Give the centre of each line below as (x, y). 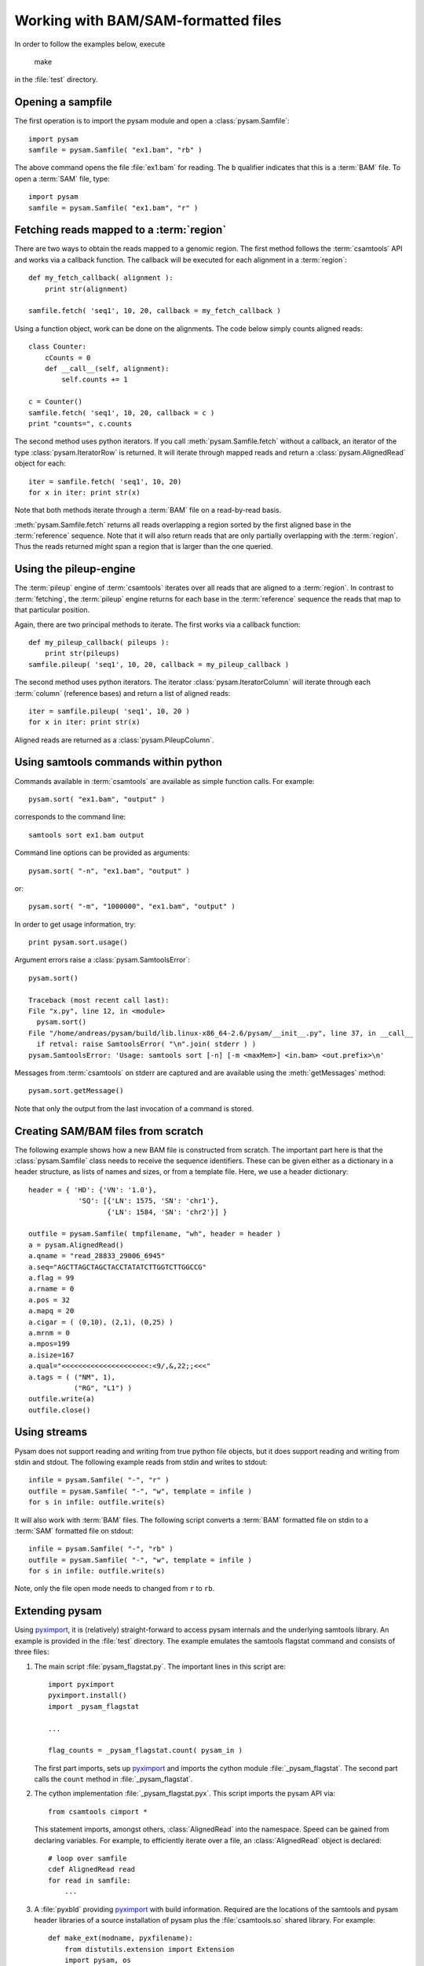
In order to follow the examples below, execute (90, 44)
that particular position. (52, 610)
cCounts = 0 (68, 357)
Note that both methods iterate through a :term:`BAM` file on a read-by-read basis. (148, 510)
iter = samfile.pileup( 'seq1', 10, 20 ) (109, 711)
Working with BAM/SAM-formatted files (148, 20)
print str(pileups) (82, 653)
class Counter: (58, 347)
